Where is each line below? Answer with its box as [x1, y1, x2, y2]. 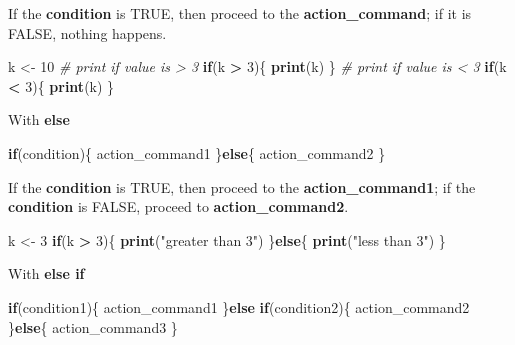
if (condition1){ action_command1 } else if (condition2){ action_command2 [8, 296, 470, 317]
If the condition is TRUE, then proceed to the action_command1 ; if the [8, 176, 476, 197]
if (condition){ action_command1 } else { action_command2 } [8, 142, 386, 163]
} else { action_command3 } [8, 316, 178, 337]
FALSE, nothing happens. [8, 22, 167, 43]
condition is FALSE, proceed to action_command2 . [8, 196, 349, 217]
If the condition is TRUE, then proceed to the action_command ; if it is [8, 3, 472, 23]
